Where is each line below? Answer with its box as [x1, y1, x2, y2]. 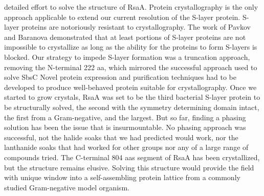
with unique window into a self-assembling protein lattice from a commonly [4, 172, 240, 183]
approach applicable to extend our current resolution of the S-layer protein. [4, 11, 240, 22]
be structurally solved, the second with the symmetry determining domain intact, [4, 101, 259, 112]
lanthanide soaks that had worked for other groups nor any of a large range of [4, 142, 249, 153]
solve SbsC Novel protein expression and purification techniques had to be [4, 72, 236, 82]
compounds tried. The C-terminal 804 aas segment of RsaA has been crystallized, [4, 151, 260, 162]
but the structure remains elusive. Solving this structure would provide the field [4, 162, 254, 172]
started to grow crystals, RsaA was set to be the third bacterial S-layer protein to [4, 92, 260, 102]
